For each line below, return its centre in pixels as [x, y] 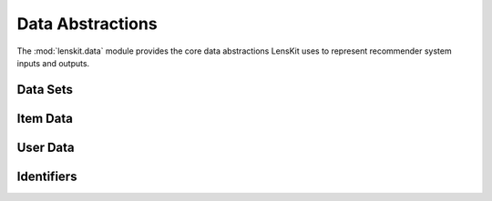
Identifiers [47, 176]
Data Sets [45, 90]
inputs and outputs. [53, 63]
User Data [46, 147]
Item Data [45, 118]
